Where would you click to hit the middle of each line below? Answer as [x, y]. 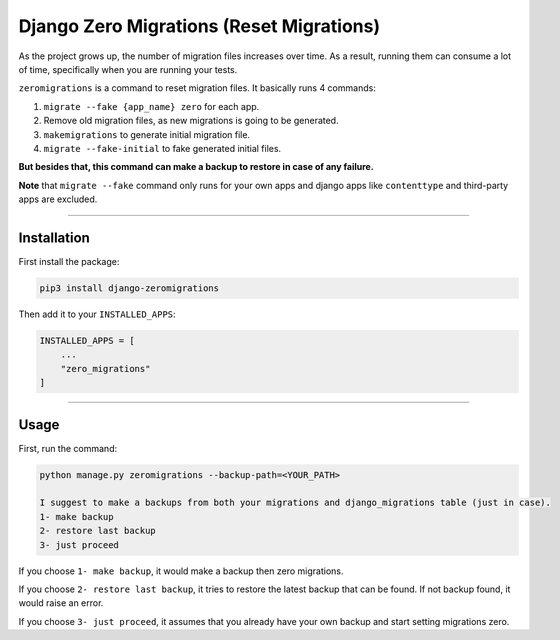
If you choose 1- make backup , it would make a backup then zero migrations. [181, 571]
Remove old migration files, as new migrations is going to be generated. [191, 121]
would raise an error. [61, 603]
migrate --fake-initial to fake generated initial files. [162, 148]
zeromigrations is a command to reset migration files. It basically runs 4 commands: [197, 88]
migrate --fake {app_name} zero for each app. [151, 106]
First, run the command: [68, 448]
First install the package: [69, 261]
